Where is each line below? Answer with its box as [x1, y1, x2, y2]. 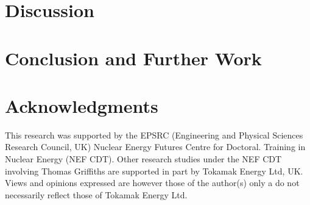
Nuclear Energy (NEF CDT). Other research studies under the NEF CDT [5, 153, 282, 165]
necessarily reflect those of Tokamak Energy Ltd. [5, 188, 188, 201]
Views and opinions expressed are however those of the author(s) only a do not [5, 176, 300, 189]
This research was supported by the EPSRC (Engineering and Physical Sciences [5, 128, 303, 141]
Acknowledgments [5, 93, 158, 118]
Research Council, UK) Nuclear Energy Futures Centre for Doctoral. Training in [5, 140, 306, 153]
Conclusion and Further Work [5, 45, 262, 70]
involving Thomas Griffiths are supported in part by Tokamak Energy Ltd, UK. [5, 164, 303, 177]
